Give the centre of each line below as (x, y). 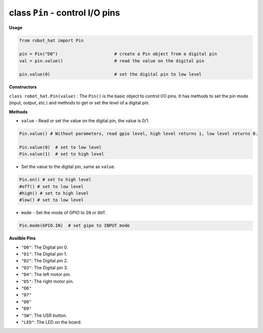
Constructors (23, 87)
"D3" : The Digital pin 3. (45, 267)
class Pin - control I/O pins (65, 13)
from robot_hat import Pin (51, 40)
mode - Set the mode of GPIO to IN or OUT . (64, 213)
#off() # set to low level (51, 186)
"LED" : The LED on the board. (52, 322)
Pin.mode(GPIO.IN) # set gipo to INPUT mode (75, 226)
